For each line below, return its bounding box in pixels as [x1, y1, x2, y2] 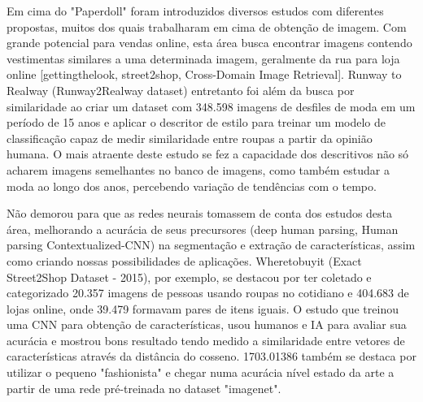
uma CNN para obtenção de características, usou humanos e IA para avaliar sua [7, 316, 407, 333]
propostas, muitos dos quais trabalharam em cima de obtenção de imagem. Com [7, 18, 407, 35]
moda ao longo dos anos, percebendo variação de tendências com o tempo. [7, 177, 377, 194]
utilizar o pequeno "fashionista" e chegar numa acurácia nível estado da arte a [7, 364, 395, 381]
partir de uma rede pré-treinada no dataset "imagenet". [7, 379, 281, 396]
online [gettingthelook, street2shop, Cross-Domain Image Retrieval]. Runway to [7, 66, 402, 83]
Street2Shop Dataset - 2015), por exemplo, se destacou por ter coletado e [7, 268, 372, 285]
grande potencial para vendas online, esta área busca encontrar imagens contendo [7, 34, 412, 51]
